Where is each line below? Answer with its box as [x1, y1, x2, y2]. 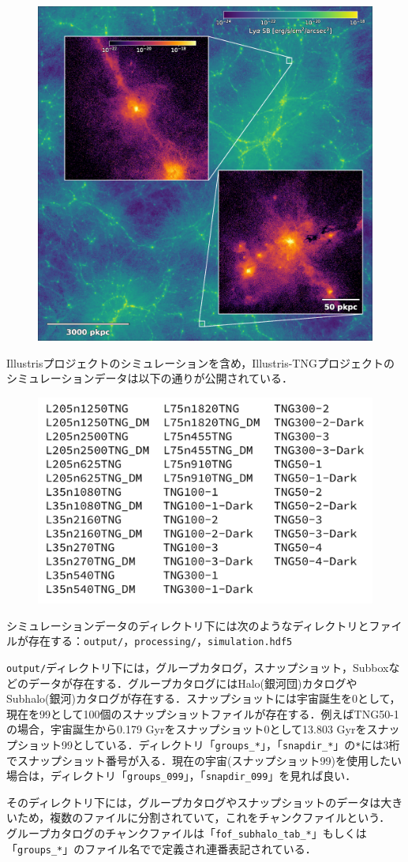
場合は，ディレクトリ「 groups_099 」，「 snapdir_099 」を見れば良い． [6, 767, 357, 784]
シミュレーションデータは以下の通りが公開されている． [6, 370, 294, 386]
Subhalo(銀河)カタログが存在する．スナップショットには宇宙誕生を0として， [6, 690, 401, 707]
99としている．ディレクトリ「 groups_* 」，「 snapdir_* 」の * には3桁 [61, 736, 400, 752]
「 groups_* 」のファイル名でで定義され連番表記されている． [6, 840, 316, 856]
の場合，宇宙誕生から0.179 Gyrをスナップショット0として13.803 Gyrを [6, 721, 367, 737]
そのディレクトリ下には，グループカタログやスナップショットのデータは [6, 793, 381, 810]
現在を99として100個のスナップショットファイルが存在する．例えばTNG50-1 [6, 705, 399, 722]
